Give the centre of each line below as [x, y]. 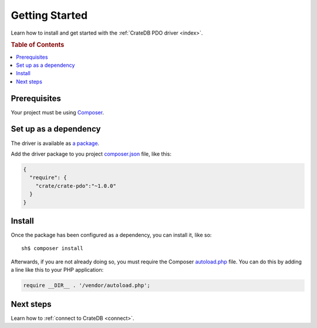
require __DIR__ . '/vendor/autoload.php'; [87, 285]
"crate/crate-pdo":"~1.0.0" [76, 186]
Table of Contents [38, 45]
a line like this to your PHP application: [57, 270]
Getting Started [49, 15]
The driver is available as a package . [55, 143]
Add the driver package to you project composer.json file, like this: [91, 154]
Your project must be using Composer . [58, 112]
